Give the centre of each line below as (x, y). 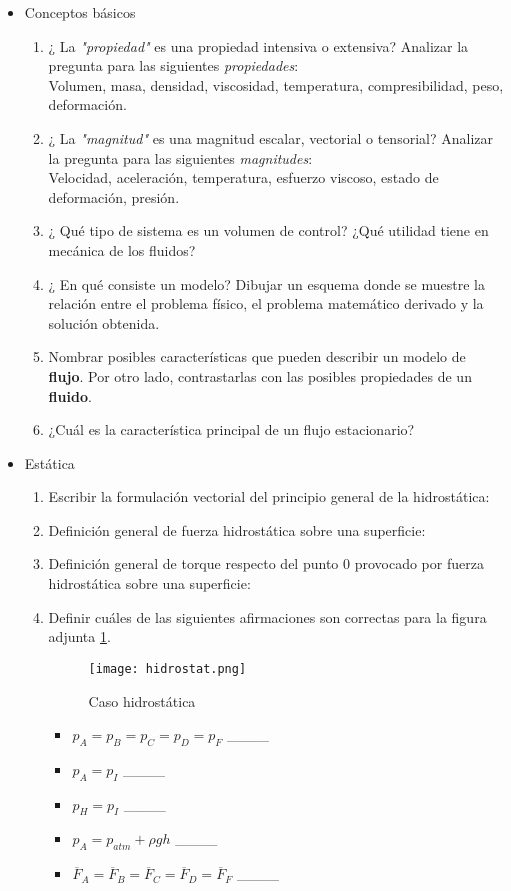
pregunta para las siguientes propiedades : (173, 65)
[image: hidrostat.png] (167, 668)
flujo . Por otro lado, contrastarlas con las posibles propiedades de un (260, 375)
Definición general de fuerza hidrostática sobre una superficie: (237, 529)
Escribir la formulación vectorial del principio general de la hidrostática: (269, 496)
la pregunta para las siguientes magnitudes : (180, 157)
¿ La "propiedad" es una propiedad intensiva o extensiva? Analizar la (258, 45)
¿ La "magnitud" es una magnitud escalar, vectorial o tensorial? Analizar (270, 137)
